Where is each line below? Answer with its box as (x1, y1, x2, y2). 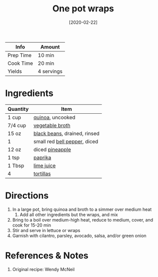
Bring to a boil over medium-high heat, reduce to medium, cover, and (12, 217, 154, 223)
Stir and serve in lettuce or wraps (12, 227, 81, 233)
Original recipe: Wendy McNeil (12, 266, 75, 272)
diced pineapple (33, 146, 71, 153)
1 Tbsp (7, 162, 25, 169)
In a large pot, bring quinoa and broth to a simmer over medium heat (12, 206, 152, 212)
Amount (40, 43, 60, 50)
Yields (7, 68, 22, 75)
